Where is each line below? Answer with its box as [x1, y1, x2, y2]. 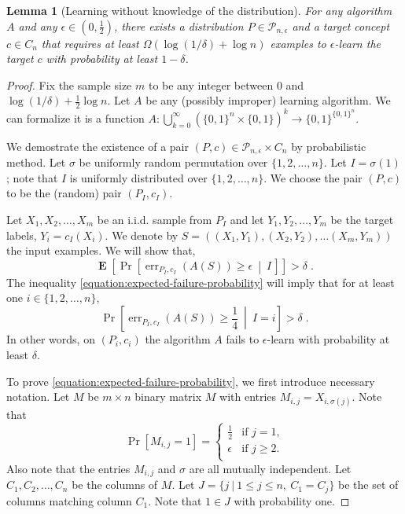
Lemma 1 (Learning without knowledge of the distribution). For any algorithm [6, 2, 392, 18]
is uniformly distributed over [69, 169, 208, 185]
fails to [226, 331, 260, 347]
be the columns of [72, 476, 158, 493]
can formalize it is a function [6, 109, 145, 126]
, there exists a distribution [113, 17, 244, 34]
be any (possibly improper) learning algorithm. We [145, 92, 391, 108]
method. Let [6, 154, 66, 171]
